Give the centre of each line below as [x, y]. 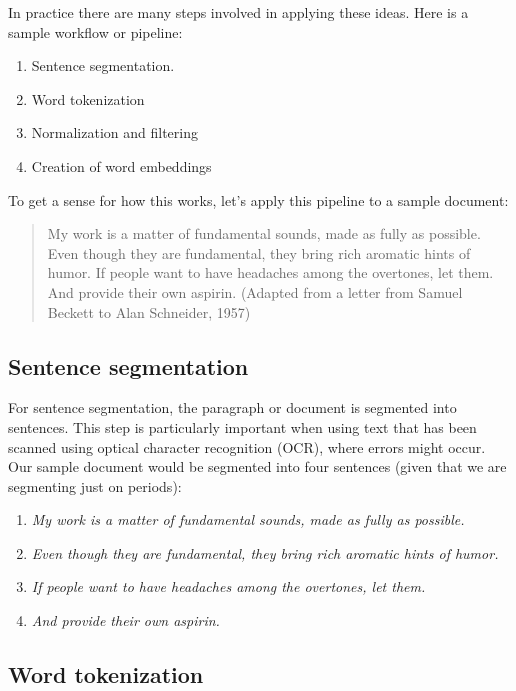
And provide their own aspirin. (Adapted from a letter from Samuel [255, 291]
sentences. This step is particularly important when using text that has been [242, 426]
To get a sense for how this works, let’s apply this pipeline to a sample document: [258, 199]
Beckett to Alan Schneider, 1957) [149, 311]
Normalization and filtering [114, 132]
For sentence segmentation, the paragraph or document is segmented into [232, 407]
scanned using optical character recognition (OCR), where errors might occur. [247, 446]
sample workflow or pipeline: [95, 31]
